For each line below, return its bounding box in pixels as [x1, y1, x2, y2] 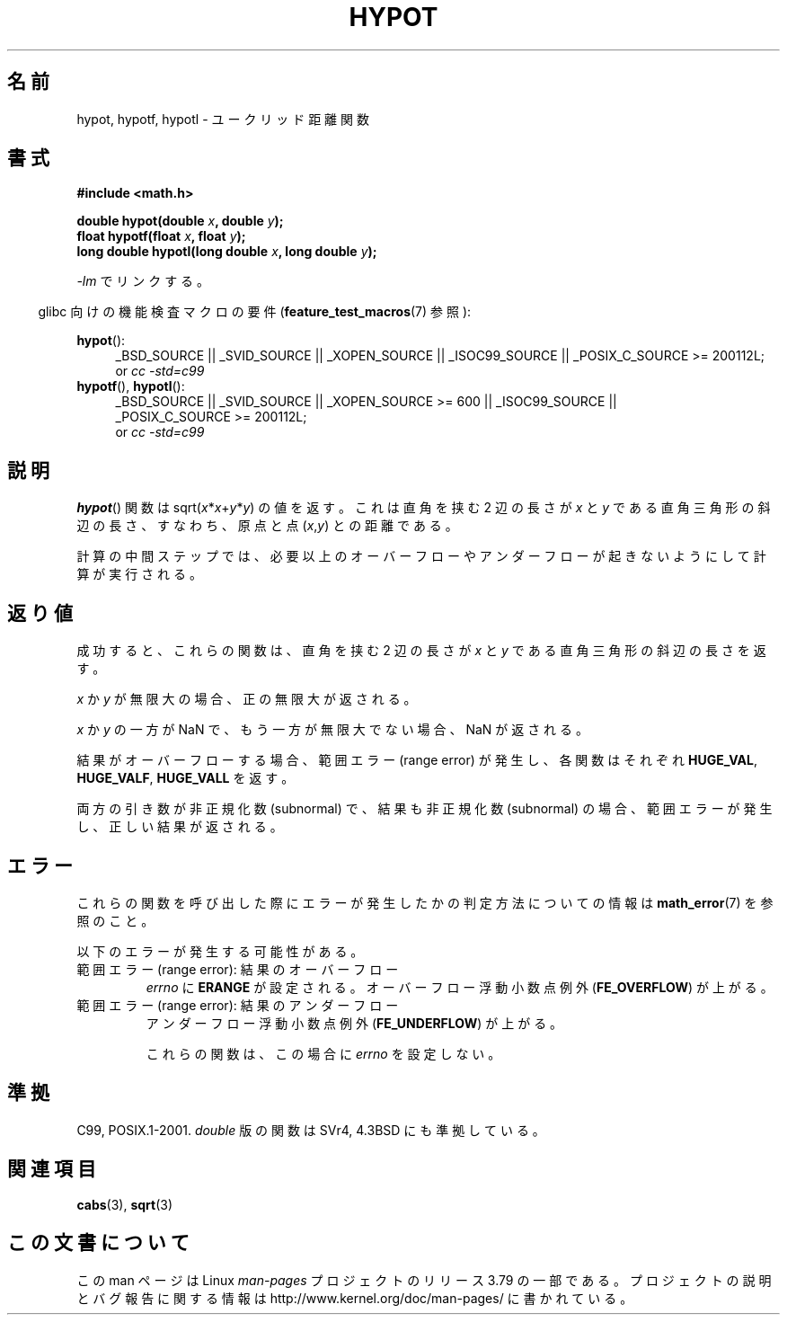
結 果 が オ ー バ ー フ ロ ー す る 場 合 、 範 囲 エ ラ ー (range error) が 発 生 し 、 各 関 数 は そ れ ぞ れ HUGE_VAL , [76, 752, 757, 768]
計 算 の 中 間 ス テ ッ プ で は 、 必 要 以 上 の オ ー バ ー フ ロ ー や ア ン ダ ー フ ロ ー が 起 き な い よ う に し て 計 [76, 548, 766, 564]
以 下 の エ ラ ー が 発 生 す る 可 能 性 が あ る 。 [76, 943, 364, 959]
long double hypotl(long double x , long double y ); [76, 244, 377, 260]
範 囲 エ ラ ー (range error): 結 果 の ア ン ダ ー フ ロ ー [76, 997, 399, 1013]
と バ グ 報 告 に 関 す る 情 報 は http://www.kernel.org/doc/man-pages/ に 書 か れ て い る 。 [76, 1290, 633, 1306]
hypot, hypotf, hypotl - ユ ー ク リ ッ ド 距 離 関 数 [76, 111, 369, 127]
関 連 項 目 [7, 1158, 96, 1181]
